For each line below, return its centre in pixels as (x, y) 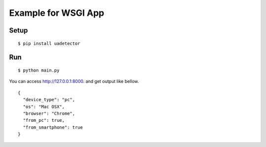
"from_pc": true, (44, 120)
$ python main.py (39, 70)
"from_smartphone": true (53, 127)
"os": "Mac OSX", (44, 107)
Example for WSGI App (57, 13)
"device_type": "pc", (49, 100)
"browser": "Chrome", (49, 113)
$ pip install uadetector (49, 43)
